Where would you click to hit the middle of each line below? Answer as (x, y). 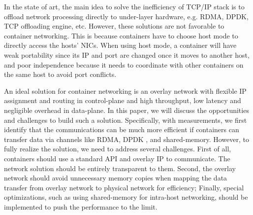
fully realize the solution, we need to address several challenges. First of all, (118, 149)
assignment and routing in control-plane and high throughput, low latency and (123, 100)
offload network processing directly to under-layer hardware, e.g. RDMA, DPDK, (126, 16)
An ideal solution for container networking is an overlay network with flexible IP (125, 90)
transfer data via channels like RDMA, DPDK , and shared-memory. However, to (127, 139)
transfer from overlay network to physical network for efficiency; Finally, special (124, 187)
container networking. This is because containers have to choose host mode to (121, 35)
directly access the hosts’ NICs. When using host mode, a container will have (120, 45)
